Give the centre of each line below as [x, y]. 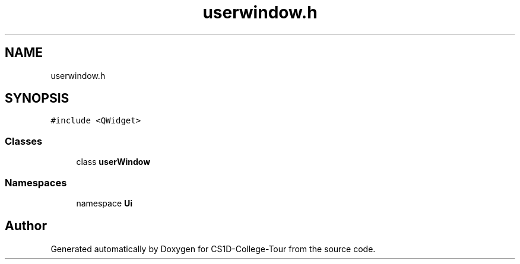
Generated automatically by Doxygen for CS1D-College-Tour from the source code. [213, 249]
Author [26, 226]
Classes [24, 141]
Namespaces [36, 182]
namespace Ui [104, 203]
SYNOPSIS [37, 98]
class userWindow [113, 162]
